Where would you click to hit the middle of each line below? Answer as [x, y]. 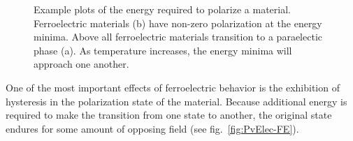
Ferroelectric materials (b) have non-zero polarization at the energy [178, 23]
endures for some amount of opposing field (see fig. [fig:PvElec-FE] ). [152, 128]
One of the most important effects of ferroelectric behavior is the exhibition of [173, 87]
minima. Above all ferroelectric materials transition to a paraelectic [178, 37]
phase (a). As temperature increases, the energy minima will [163, 50]
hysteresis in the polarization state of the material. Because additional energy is [176, 101]
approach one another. [81, 64]
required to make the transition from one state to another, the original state [169, 115]
